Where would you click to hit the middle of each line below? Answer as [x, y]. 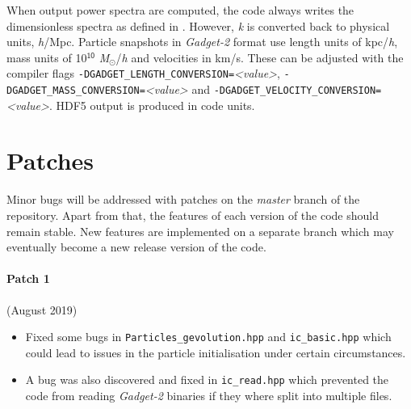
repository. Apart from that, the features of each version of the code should [193, 215]
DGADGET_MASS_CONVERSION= [76, 91]
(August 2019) [42, 309]
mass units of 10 [47, 57]
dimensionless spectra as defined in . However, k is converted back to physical [198, 25]
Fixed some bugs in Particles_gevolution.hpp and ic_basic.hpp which [208, 337]
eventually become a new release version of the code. [136, 247]
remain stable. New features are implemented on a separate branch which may [200, 231]
